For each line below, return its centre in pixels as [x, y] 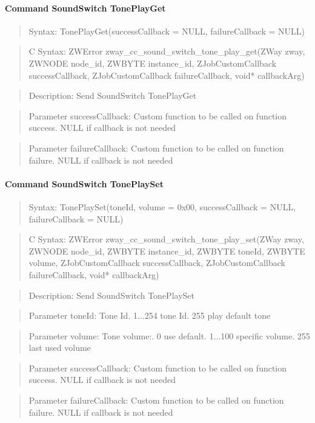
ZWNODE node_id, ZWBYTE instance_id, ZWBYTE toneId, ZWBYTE [167, 251]
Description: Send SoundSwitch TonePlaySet [111, 295]
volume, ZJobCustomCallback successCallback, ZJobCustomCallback [157, 263]
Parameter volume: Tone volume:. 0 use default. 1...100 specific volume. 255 [169, 335]
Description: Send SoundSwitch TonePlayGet [113, 95]
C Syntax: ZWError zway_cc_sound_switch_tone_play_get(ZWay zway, [167, 51]
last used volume [60, 348]
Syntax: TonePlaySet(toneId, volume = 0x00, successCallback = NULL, [162, 206]
